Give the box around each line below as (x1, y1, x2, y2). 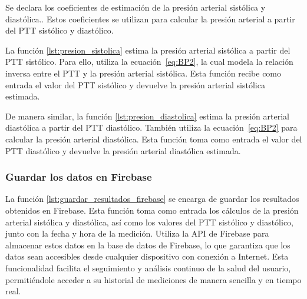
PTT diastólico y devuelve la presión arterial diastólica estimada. (5, 144, 241, 157)
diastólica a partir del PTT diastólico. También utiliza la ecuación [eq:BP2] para (5, 121, 298, 134)
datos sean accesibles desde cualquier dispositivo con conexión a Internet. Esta (5, 250, 289, 263)
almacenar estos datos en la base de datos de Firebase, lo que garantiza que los (5, 238, 291, 251)
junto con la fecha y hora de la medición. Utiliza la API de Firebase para (5, 227, 269, 240)
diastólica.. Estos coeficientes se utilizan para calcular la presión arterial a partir (5, 12, 295, 25)
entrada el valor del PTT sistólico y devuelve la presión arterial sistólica (5, 78, 265, 91)
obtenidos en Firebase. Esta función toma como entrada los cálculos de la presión (5, 204, 299, 216)
